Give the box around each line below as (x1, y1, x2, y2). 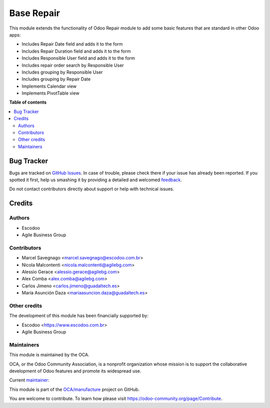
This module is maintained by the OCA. (9, 352, 89, 358)
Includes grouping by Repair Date (21, 76, 91, 82)
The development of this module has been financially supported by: (9, 313, 148, 319)
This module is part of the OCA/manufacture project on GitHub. (9, 386, 140, 392)
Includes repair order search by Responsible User (21, 62, 124, 68)
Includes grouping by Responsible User (21, 69, 103, 75)
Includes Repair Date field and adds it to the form (21, 41, 123, 47)
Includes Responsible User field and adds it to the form (21, 55, 135, 61)
